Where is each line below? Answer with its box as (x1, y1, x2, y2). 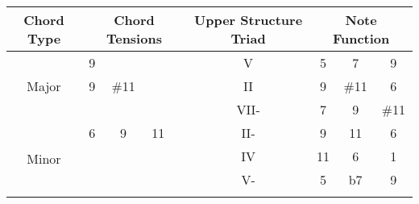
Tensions (106, 29, 162, 48)
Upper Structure (194, 10, 303, 29)
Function (332, 29, 390, 48)
